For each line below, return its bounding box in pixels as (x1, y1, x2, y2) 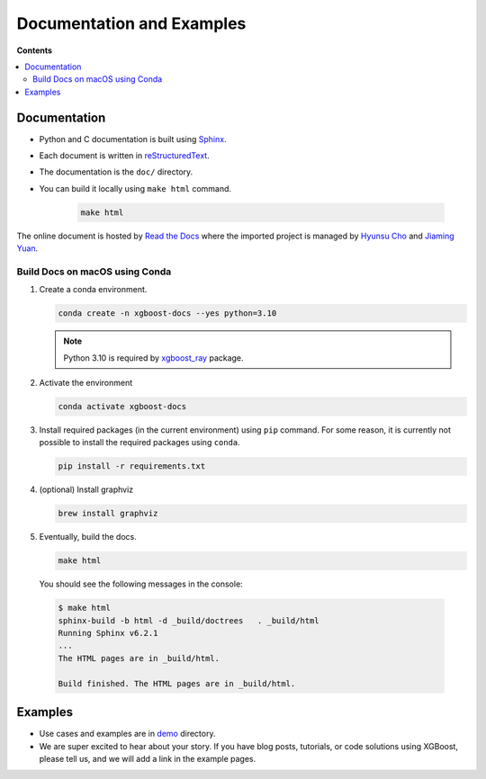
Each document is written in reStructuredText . (39, 150, 211, 161)
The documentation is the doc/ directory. (39, 166, 193, 177)
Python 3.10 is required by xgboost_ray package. (63, 352, 244, 363)
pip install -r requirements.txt (58, 461, 206, 471)
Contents (16, 45, 53, 56)
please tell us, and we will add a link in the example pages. (39, 753, 256, 764)
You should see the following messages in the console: (39, 578, 243, 589)
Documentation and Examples (16, 13, 247, 33)
